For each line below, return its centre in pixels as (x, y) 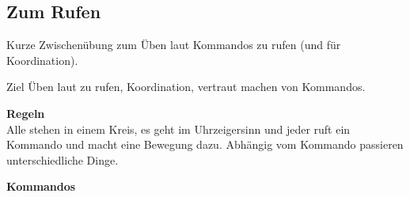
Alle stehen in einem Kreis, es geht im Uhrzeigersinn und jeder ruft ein (178, 129)
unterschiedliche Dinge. (63, 159)
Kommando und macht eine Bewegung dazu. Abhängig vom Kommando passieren (205, 144)
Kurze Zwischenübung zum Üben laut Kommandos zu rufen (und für (174, 45)
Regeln (26, 113)
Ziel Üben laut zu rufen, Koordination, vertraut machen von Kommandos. (186, 87)
